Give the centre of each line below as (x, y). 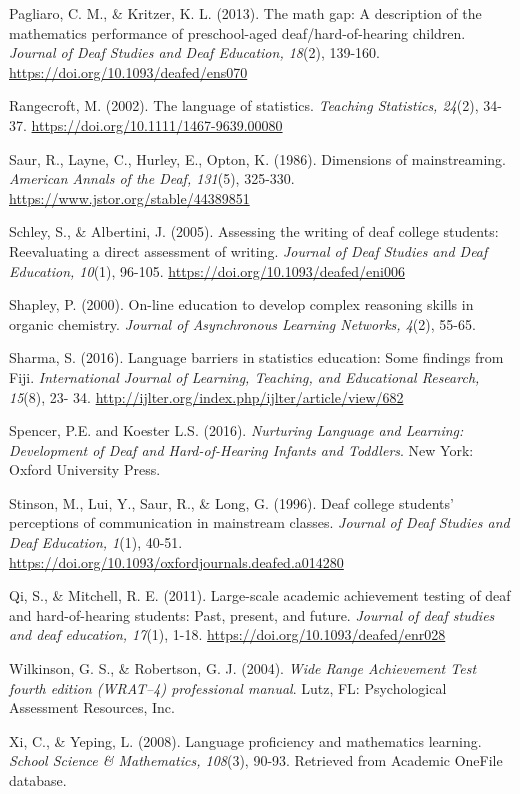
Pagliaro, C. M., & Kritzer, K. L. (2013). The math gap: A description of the (245, 13)
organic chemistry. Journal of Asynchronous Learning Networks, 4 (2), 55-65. (242, 323)
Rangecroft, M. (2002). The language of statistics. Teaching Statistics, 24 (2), (244, 105)
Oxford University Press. (85, 469)
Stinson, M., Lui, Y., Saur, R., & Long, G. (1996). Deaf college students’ (231, 502)
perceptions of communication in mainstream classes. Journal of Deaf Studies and (259, 522)
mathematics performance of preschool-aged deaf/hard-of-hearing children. (237, 32)
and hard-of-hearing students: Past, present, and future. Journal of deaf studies (252, 614)
